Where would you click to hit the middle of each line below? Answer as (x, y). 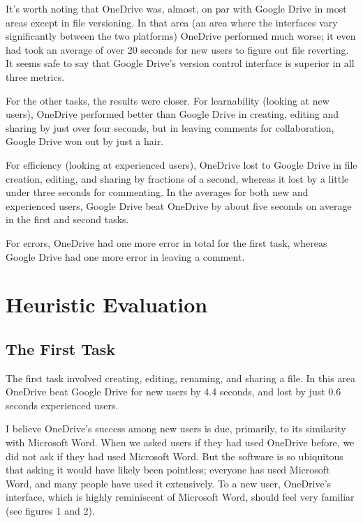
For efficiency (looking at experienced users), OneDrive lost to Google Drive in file (181, 164)
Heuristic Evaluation (107, 304)
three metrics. (35, 76)
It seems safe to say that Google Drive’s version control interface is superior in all (180, 63)
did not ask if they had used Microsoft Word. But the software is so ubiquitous (175, 456)
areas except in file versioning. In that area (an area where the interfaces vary (172, 22)
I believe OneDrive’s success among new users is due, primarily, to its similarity (176, 429)
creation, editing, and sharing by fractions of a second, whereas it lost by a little (177, 178)
